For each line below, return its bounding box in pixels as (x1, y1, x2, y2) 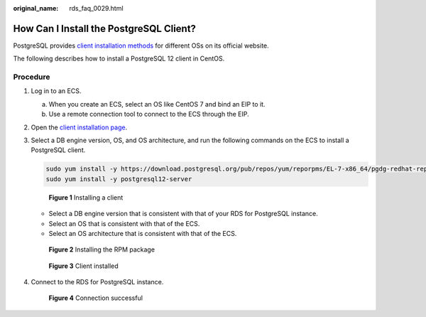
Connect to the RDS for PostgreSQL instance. (31, 278, 164, 286)
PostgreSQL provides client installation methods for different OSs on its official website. (13, 41, 269, 50)
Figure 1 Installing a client (48, 193, 124, 202)
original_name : (13, 4, 59, 12)
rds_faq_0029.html (69, 4, 124, 12)
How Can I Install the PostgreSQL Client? (13, 22, 197, 35)
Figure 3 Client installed (48, 262, 119, 270)
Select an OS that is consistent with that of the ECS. (48, 219, 200, 227)
